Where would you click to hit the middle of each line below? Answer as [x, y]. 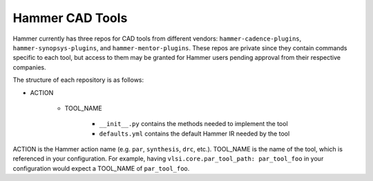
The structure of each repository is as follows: [78, 80]
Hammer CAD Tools [70, 18]
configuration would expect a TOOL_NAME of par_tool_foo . [101, 168]
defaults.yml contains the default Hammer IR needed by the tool [194, 134]
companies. [29, 67]
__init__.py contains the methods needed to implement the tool [193, 124]
